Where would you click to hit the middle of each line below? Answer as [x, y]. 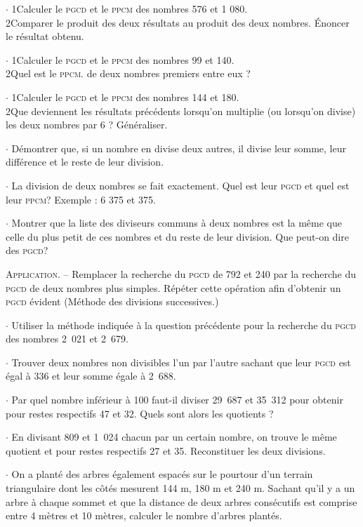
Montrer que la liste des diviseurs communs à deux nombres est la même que [177, 223]
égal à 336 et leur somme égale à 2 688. [91, 376]
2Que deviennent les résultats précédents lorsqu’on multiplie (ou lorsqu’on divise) [181, 111]
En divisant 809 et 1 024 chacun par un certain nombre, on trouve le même [174, 437]
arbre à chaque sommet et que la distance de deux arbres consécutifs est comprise [181, 501]
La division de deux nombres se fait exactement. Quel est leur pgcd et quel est [180, 185]
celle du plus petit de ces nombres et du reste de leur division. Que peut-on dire [177, 236]
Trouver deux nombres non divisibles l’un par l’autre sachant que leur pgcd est [181, 362]
